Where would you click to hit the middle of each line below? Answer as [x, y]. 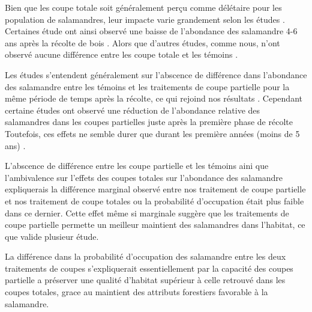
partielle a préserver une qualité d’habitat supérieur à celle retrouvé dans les [145, 280]
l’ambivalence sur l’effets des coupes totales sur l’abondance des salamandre [144, 177]
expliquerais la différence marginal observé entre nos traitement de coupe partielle [155, 189]
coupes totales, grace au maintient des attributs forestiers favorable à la [136, 292]
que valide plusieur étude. [52, 236]
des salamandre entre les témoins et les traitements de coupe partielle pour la [147, 86]
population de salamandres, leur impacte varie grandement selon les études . [145, 19]
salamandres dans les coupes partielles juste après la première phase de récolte [149, 122]
